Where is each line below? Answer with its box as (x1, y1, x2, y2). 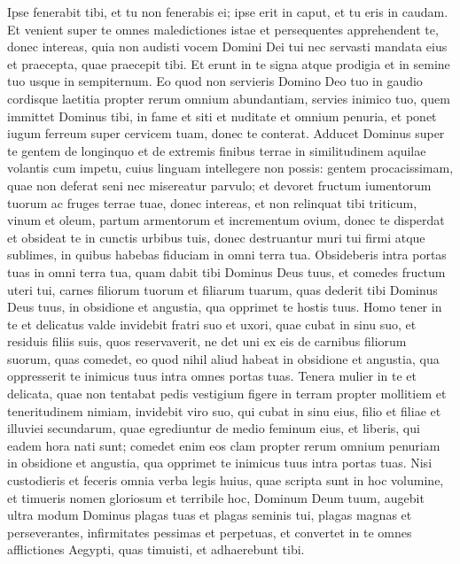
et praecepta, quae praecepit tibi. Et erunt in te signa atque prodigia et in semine (7, 54, 450, 73)
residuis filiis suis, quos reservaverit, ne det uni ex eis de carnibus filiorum (7, 332, 407, 351)
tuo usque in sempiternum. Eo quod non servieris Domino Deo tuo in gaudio (7, 72, 423, 90)
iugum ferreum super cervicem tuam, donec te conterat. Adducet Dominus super (7, 124, 445, 143)
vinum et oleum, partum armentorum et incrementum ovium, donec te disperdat (7, 211, 445, 229)
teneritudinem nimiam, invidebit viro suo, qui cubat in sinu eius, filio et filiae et (7, 401, 441, 420)
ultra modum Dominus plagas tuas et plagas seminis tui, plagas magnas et (7, 506, 412, 524)
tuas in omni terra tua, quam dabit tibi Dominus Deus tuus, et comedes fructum (7, 262, 446, 281)
